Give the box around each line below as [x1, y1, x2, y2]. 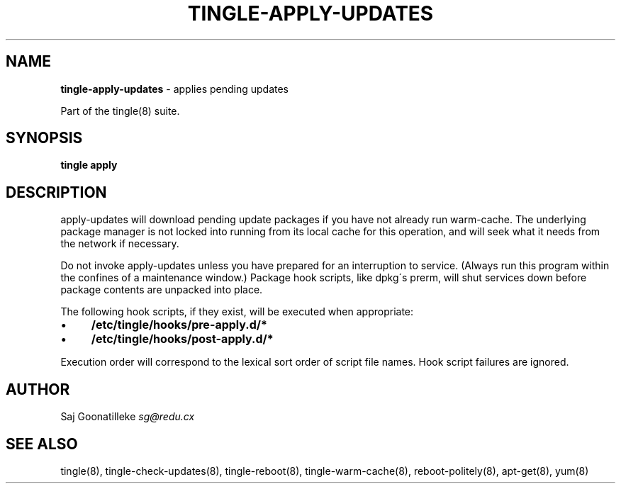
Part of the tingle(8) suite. [60, 104, 180, 117]
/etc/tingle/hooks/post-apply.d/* [91, 332, 274, 347]
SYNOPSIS [6, 129, 83, 147]
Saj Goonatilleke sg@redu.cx [60, 410, 195, 423]
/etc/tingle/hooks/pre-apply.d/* [91, 317, 267, 332]
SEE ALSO [6, 434, 78, 453]
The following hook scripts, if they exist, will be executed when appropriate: [60, 305, 414, 318]
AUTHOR [6, 380, 70, 398]
